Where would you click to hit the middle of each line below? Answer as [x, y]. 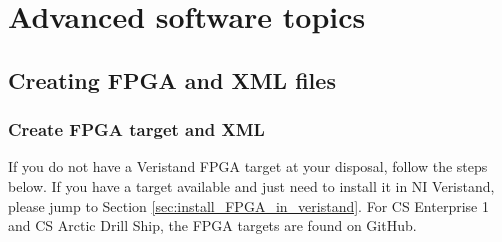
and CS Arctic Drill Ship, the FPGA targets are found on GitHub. [212, 225]
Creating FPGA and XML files [172, 79]
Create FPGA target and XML [136, 129]
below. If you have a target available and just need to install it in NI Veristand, [251, 185]
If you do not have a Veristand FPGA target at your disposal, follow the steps [248, 166]
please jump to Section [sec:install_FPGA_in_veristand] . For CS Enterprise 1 [248, 205]
